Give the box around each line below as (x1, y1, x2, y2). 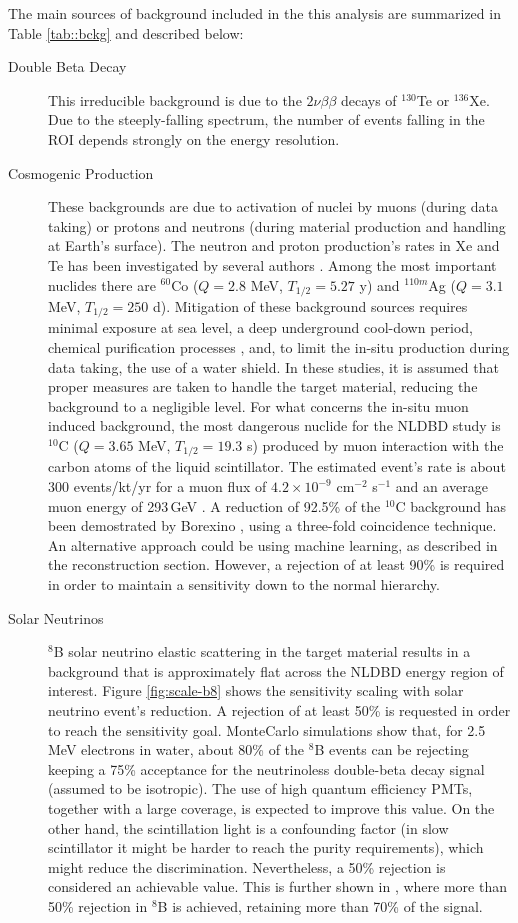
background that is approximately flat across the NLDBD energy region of (48, 660, 504, 681)
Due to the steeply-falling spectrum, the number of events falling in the (48, 109, 485, 130)
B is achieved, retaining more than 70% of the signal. (157, 895, 483, 916)
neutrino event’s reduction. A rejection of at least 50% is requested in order (48, 699, 511, 720)
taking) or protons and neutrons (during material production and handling (48, 215, 506, 236)
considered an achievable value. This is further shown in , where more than (48, 876, 507, 897)
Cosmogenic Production (8, 162, 154, 183)
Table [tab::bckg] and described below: (8, 22, 244, 43)
